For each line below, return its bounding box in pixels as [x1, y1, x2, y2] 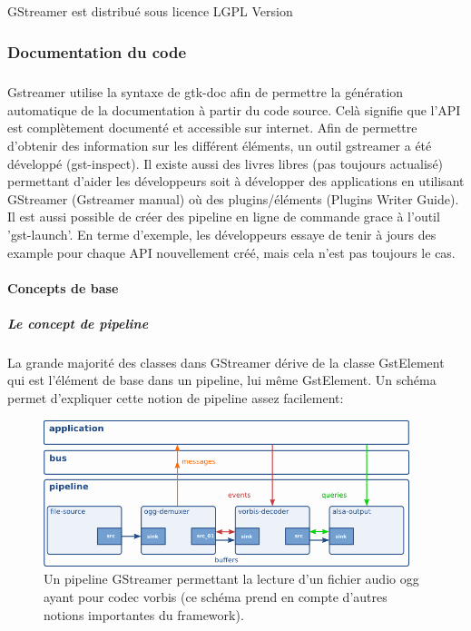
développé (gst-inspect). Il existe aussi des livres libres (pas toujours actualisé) [7, 153, 444, 173]
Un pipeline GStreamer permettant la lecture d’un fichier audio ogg [44, 569, 419, 588]
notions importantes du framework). [44, 605, 244, 624]
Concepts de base [7, 278, 119, 297]
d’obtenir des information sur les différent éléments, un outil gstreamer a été [7, 135, 432, 154]
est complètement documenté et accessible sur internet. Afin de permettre [7, 118, 417, 137]
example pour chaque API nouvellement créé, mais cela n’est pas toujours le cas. [7, 242, 456, 261]
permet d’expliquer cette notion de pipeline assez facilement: [7, 389, 344, 408]
